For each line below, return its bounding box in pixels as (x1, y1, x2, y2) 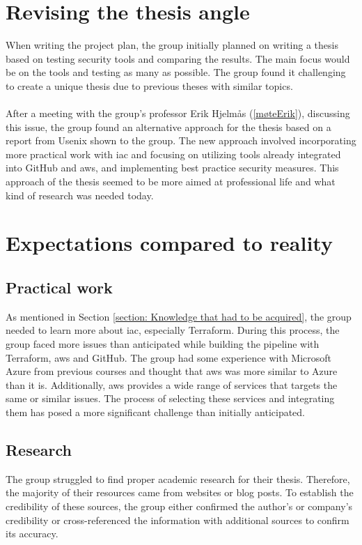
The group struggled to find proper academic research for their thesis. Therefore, (6, 471, 350, 486)
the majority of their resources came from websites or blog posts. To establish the (6, 485, 354, 500)
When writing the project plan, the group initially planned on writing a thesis (6, 38, 338, 52)
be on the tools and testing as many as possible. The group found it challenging (6, 65, 346, 79)
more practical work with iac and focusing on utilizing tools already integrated (6, 146, 341, 161)
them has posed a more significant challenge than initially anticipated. (6, 404, 306, 419)
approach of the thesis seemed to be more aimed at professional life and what (6, 174, 336, 189)
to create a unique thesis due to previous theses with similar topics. (6, 78, 293, 93)
